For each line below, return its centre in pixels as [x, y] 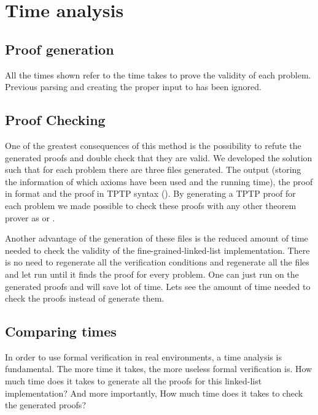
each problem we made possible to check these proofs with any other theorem [151, 205]
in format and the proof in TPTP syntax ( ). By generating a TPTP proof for [150, 193]
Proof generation [60, 49]
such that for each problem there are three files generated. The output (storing [153, 169]
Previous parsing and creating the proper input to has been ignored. [133, 87]
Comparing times [61, 331]
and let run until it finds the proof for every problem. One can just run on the [152, 274]
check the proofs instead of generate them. [85, 298]
